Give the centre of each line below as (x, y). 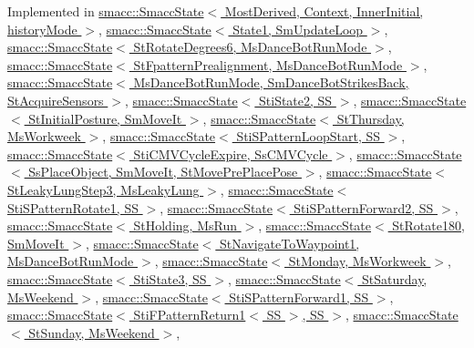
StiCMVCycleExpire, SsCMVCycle (231, 154)
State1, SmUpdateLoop (298, 29)
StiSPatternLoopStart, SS (309, 136)
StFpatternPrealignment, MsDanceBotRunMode (268, 64)
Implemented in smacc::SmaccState (106, 11)
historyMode (42, 29)
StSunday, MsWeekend (92, 332)
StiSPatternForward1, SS (299, 297)
